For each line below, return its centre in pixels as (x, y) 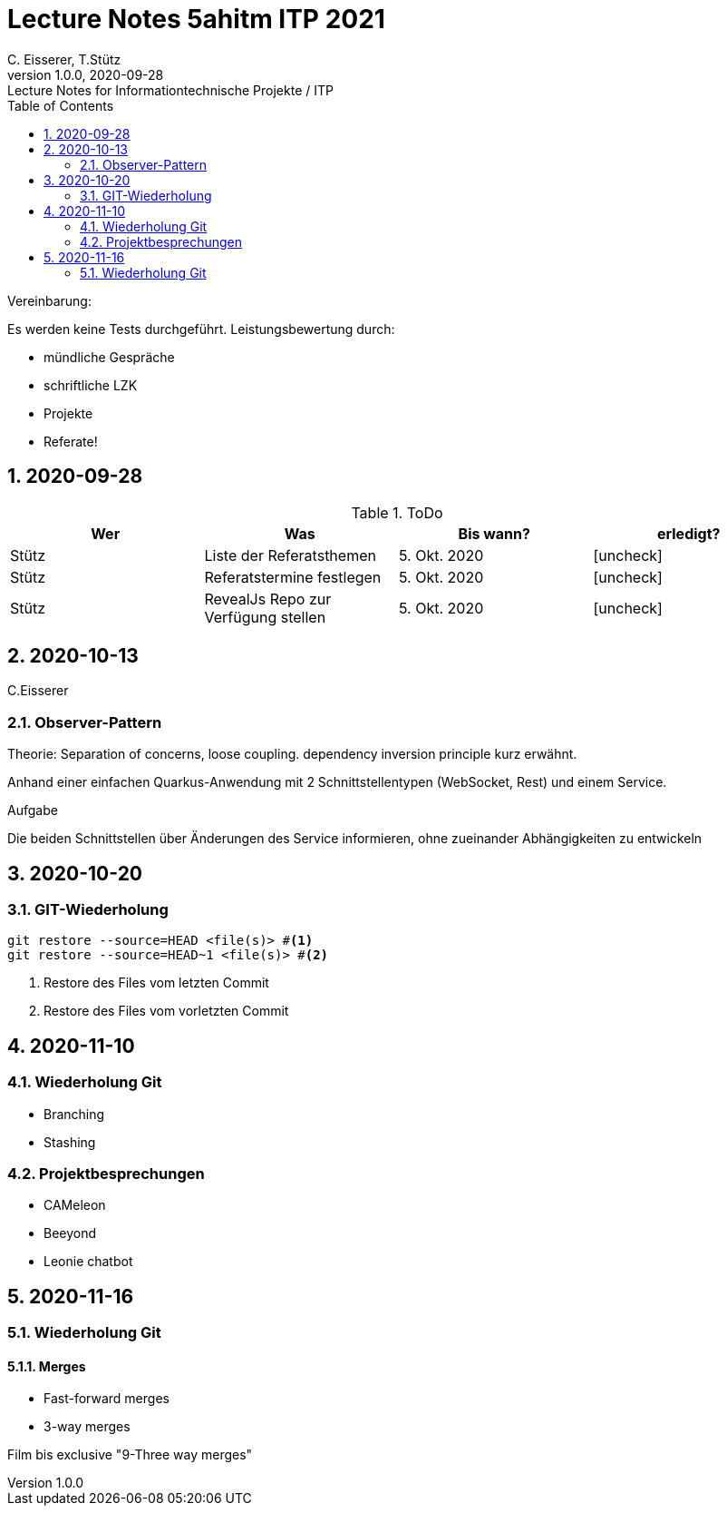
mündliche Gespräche (109, 357)
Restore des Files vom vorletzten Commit (166, 1011)
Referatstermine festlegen (293, 577)
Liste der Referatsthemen (290, 555)
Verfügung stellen (265, 617)
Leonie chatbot (88, 1262)
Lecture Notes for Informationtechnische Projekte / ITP (170, 90)
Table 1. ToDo (397, 512)
